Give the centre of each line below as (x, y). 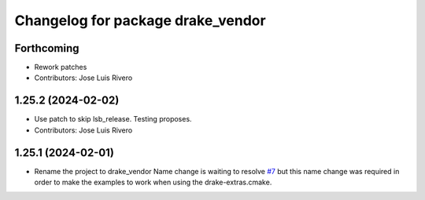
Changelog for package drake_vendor (140, 20)
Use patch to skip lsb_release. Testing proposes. (113, 119)
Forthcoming (47, 48)
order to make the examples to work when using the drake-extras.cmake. (153, 182)
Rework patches (61, 67)
